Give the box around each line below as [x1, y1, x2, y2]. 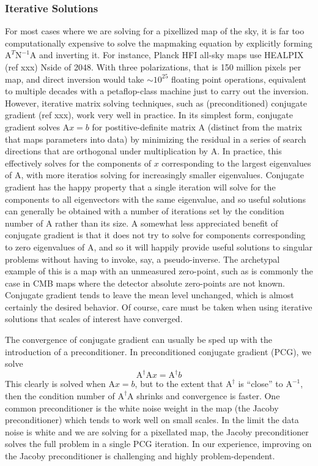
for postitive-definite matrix [92, 120, 196, 133]
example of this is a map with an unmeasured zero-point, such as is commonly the [5, 265, 313, 277]
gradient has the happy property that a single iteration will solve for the [5, 180, 276, 193]
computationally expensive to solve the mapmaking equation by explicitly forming [5, 36, 312, 49]
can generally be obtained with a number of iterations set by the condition [5, 205, 284, 217]
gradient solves [5, 120, 61, 133]
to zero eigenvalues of [5, 240, 85, 253]
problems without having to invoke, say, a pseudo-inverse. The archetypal [5, 252, 280, 265]
